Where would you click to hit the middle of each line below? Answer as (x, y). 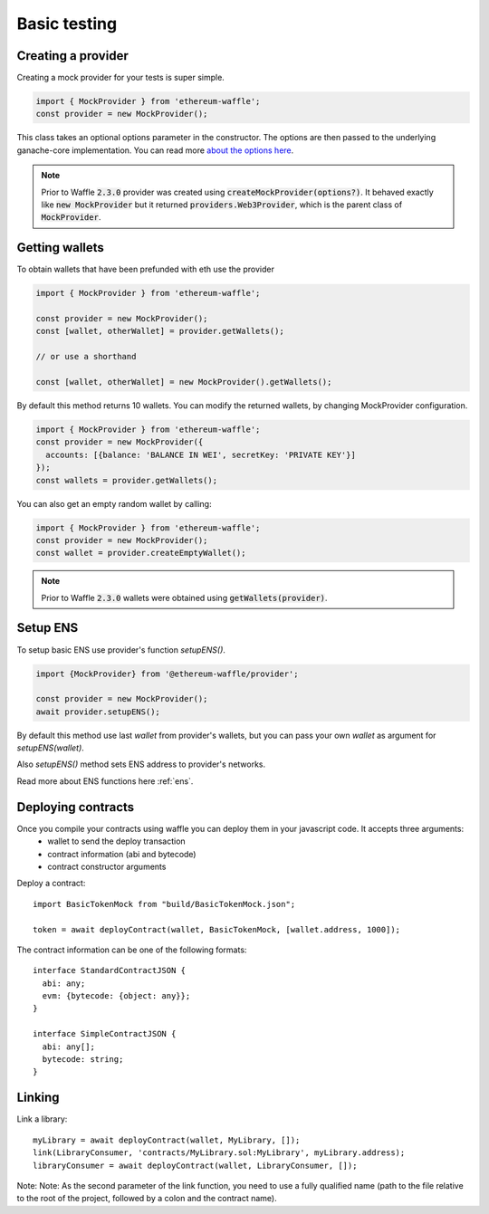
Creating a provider (72, 56)
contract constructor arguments (107, 866)
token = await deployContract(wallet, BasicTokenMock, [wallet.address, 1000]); (217, 929)
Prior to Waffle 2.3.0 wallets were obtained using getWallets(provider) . (184, 597)
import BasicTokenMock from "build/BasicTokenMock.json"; (164, 904)
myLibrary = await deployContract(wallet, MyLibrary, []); (167, 1140)
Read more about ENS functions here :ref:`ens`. (105, 781)
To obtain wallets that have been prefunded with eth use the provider (146, 269)
